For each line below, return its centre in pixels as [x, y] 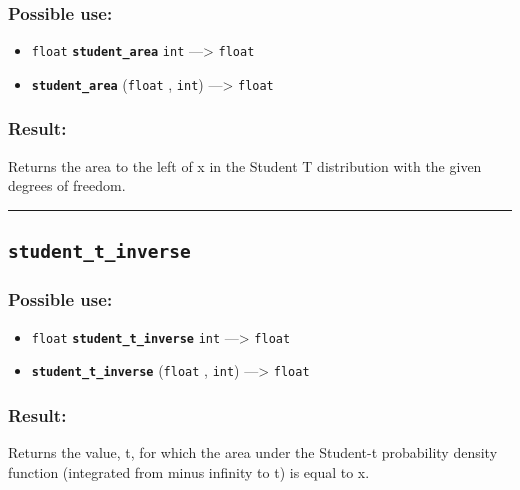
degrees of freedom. [67, 185]
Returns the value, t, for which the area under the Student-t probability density [253, 452]
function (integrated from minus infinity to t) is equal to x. [189, 471]
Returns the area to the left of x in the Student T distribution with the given [245, 165]
